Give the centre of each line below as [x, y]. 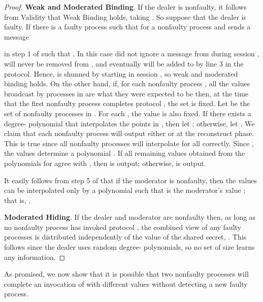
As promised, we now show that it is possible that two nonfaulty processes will [126, 274]
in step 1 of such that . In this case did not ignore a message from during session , [132, 54]
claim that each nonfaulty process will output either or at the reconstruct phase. [129, 133]
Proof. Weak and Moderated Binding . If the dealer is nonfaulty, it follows [125, 7]
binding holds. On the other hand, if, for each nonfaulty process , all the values [127, 83]
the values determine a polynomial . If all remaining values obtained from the [125, 153]
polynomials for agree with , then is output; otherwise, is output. [105, 163]
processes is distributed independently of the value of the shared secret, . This [125, 237]
